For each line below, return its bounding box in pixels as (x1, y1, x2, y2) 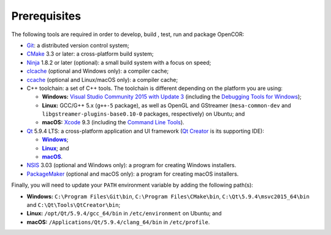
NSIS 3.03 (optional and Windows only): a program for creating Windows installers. (26, 162, 237, 169)
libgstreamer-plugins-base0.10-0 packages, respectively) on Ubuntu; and (42, 110, 245, 117)
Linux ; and (42, 144, 70, 152)
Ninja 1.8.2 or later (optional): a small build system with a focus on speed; (26, 59, 211, 66)
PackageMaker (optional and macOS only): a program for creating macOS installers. (26, 170, 239, 177)
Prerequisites (11, 9, 82, 23)
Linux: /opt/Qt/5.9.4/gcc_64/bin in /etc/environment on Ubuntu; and (26, 210, 222, 217)
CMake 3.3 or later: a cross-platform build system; (26, 50, 154, 58)
